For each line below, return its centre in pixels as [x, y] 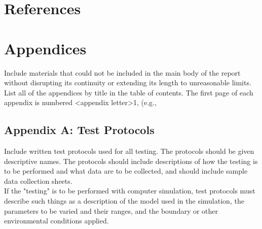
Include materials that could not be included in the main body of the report [122, 72]
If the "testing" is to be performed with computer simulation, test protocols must [130, 191]
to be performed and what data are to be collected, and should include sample [126, 171]
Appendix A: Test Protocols [79, 130]
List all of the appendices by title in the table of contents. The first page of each [129, 92]
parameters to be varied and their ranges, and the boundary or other [111, 210]
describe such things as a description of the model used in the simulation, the [124, 201]
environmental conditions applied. [57, 221]
